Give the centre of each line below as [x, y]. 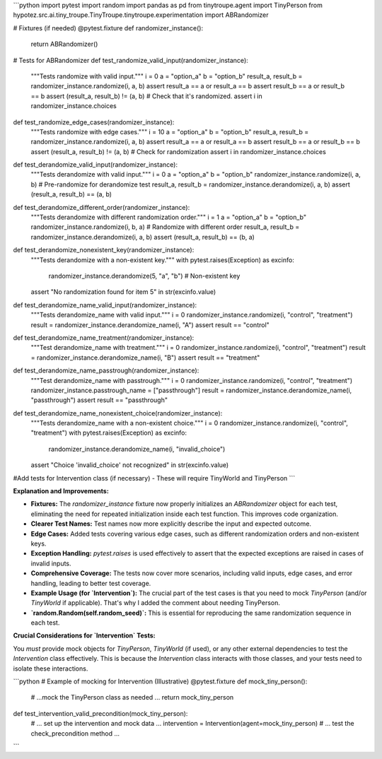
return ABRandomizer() [64, 44]
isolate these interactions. [51, 669]
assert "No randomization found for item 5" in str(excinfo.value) [123, 292]
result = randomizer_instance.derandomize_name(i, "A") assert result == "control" [150, 324]
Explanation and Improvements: [61, 491]
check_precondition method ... [75, 733]
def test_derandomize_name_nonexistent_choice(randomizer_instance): [118, 413]
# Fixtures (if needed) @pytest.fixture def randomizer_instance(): [108, 28]
